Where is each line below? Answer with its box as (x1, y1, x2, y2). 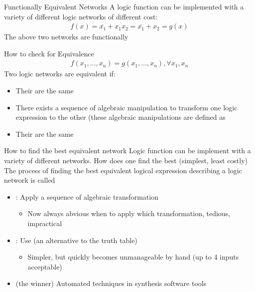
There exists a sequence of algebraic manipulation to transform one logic (15, 102, 238, 112)
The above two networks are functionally (4, 31, 128, 42)
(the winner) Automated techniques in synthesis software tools (15, 278, 207, 289)
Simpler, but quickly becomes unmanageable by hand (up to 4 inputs (27, 252, 239, 262)
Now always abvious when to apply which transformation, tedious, (27, 208, 230, 219)
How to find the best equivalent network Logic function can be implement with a (4, 145, 251, 156)
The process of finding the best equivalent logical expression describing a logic (4, 165, 242, 175)
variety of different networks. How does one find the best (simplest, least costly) (4, 155, 248, 165)
